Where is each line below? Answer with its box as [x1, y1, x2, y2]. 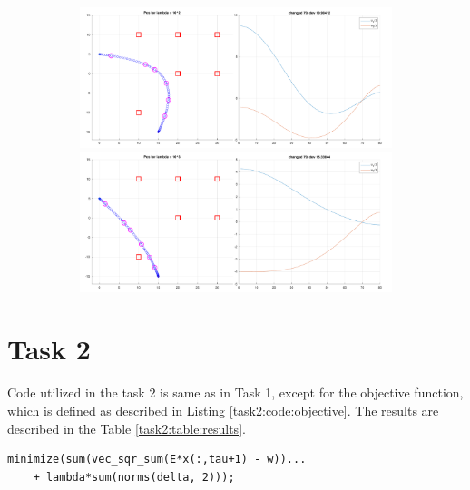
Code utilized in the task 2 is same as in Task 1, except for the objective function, [7, 383, 464, 402]
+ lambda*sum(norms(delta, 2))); [33, 470, 235, 484]
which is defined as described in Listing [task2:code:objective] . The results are [7, 400, 439, 419]
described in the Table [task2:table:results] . [7, 418, 246, 437]
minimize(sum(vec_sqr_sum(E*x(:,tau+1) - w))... [7, 453, 307, 466]
